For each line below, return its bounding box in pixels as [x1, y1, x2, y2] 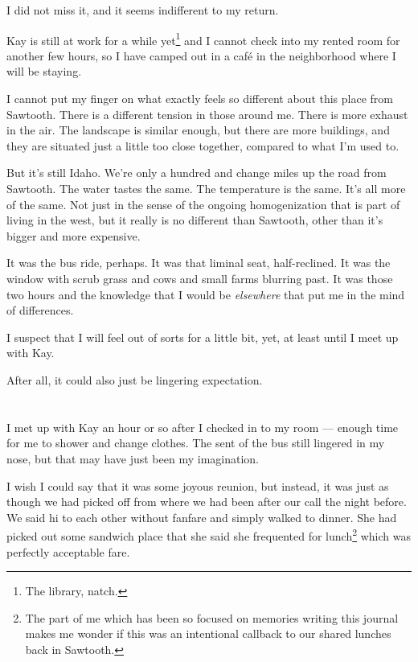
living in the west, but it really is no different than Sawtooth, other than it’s [6, 212, 383, 228]
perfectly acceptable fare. [6, 543, 130, 560]
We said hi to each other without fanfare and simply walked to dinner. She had [6, 508, 397, 525]
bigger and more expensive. [6, 227, 141, 244]
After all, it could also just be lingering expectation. [6, 371, 263, 388]
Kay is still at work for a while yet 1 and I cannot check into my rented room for [6, 29, 400, 48]
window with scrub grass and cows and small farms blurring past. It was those [6, 269, 393, 286]
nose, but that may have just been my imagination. [6, 450, 259, 467]
